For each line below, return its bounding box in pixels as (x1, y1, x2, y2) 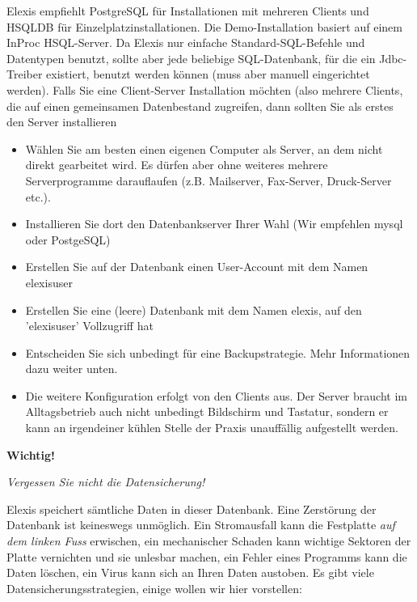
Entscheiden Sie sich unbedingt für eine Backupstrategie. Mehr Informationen (25, 344, 411, 361)
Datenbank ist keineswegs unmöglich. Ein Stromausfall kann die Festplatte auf (6, 516, 395, 533)
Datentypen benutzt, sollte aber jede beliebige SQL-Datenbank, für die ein (6, 49, 376, 66)
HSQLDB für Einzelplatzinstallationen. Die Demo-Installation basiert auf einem (6, 18, 402, 35)
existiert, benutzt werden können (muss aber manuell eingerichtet (46, 66, 370, 83)
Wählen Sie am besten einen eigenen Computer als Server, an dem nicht (25, 140, 383, 157)
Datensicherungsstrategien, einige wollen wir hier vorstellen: (6, 579, 302, 596)
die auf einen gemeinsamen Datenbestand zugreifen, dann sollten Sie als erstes (6, 97, 394, 114)
